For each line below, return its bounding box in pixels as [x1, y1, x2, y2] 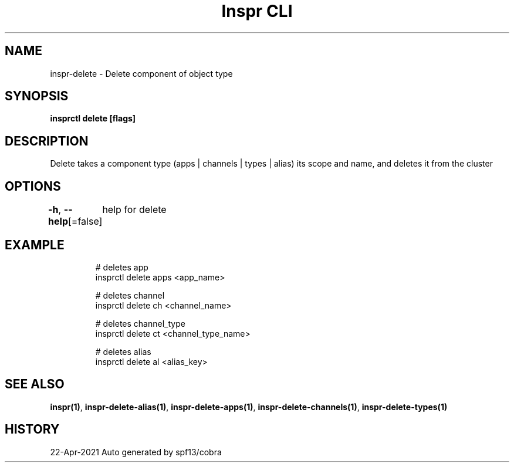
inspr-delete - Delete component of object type [50, 68, 233, 79]
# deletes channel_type [95, 318, 185, 329]
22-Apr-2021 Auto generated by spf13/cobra [50, 446, 222, 457]
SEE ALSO [5, 377, 65, 392]
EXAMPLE [5, 237, 65, 252]
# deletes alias [95, 346, 151, 357]
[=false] [68, 215, 103, 228]
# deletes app [95, 262, 148, 272]
